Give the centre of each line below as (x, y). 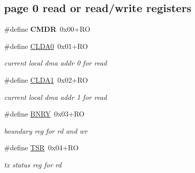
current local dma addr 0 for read (56, 63)
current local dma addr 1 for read (56, 97)
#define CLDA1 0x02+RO (46, 79)
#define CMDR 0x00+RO (47, 29)
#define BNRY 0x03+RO (44, 114)
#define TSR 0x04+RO (41, 148)
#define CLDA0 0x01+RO (46, 46)
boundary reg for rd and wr (46, 130)
